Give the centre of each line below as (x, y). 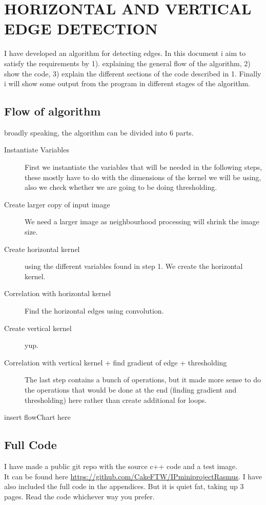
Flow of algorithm (53, 111)
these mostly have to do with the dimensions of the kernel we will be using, (143, 177)
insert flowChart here (37, 417)
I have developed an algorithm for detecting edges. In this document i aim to (125, 53)
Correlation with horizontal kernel (58, 293)
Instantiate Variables (37, 150)
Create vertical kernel (38, 328)
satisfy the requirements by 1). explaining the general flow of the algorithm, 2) (127, 63)
